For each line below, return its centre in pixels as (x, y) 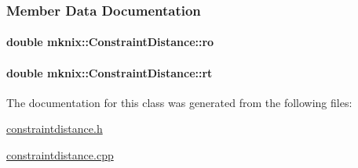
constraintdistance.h (55, 129)
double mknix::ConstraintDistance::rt (110, 72)
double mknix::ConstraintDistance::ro (110, 42)
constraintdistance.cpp (60, 155)
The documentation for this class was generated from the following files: (179, 102)
